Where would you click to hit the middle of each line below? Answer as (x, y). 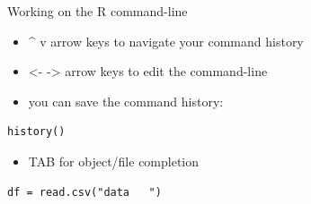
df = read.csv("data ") (84, 192)
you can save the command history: (126, 101)
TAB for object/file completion (114, 161)
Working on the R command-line (98, 11)
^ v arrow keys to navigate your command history (166, 41)
